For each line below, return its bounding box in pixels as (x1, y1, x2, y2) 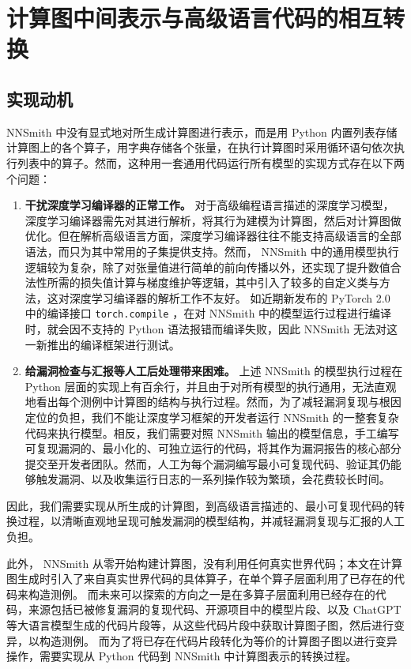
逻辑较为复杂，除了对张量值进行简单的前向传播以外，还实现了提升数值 (25, 258, 390, 275)
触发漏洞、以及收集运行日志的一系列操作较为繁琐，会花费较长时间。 (36, 471, 390, 487)
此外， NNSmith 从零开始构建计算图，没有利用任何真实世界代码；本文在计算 (6, 554, 402, 571)
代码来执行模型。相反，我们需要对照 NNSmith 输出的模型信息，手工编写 (25, 424, 399, 441)
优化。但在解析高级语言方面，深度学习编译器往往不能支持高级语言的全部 (25, 227, 402, 244)
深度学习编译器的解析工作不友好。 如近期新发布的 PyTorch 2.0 (69, 289, 390, 306)
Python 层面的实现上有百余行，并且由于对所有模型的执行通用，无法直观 (25, 378, 397, 394)
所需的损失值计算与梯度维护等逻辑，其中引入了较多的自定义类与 (47, 274, 379, 291)
